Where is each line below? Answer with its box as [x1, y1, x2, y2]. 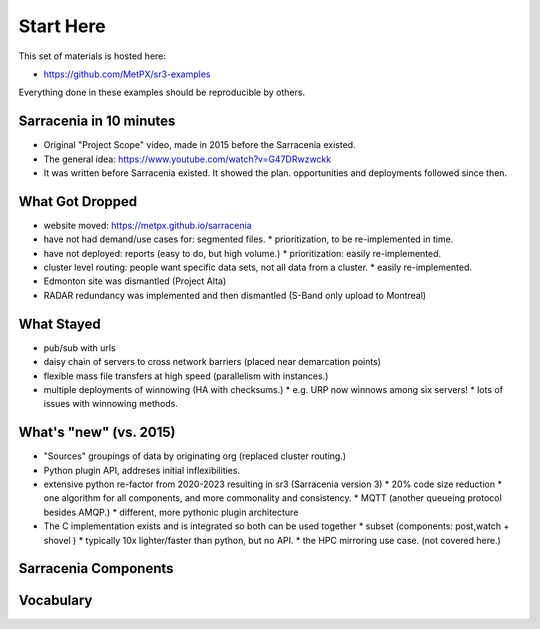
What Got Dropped [18, 193, 138, 210]
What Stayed [18, 315, 102, 332]
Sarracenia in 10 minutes [18, 113, 176, 130]
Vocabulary [18, 592, 93, 609]
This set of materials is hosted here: [18, 50, 167, 62]
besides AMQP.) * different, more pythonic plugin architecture [43, 506, 299, 518]
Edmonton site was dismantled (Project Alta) [43, 275, 227, 287]
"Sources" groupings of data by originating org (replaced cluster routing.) [43, 450, 347, 462]
